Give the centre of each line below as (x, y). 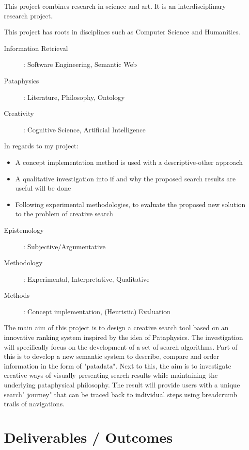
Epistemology (24, 230)
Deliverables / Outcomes (88, 437)
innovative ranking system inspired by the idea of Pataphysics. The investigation (124, 337)
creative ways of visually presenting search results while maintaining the (111, 375)
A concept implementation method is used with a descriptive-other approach (129, 162)
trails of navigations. (34, 404)
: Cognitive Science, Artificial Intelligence (85, 129)
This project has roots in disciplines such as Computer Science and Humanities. (122, 32)
